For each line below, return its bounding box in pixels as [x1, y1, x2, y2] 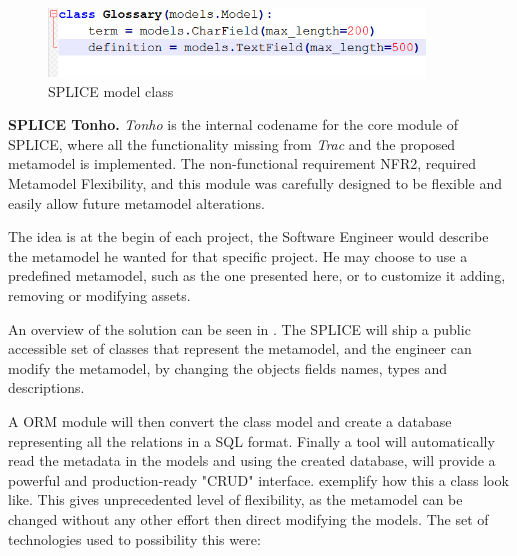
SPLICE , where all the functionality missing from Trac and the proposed [8, 133, 456, 154]
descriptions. [8, 377, 85, 398]
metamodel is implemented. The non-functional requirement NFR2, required [8, 153, 477, 174]
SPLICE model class [48, 80, 174, 101]
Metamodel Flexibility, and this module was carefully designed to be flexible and [8, 173, 503, 194]
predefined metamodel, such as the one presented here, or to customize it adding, [8, 265, 506, 286]
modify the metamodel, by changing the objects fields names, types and [8, 357, 447, 378]
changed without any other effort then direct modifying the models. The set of [8, 508, 489, 529]
